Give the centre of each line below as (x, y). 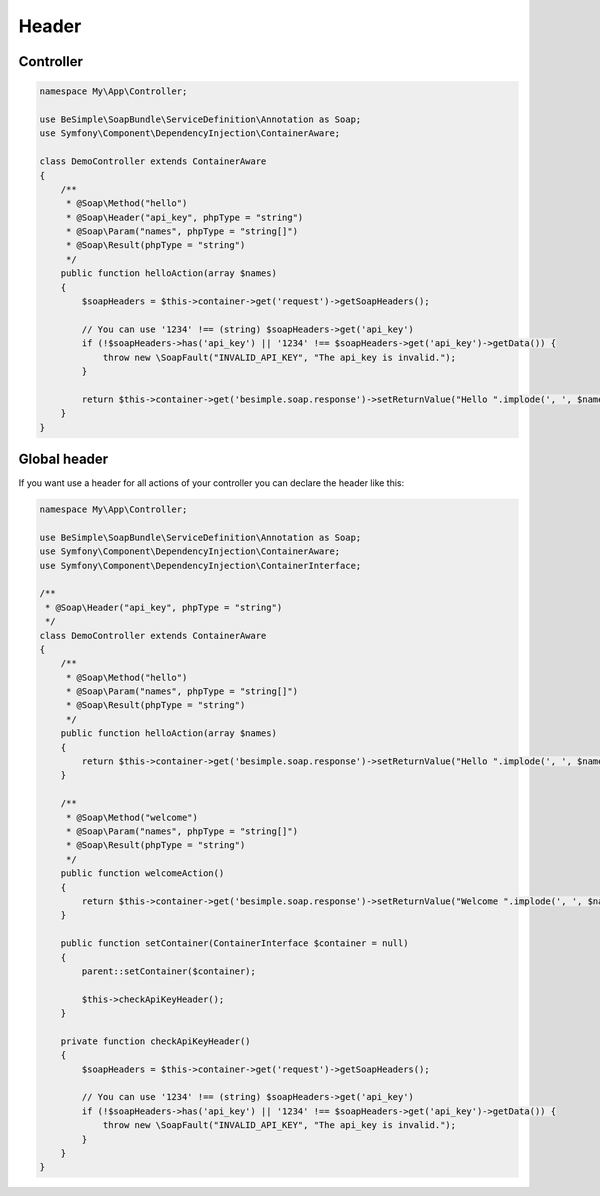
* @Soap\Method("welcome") (132, 817)
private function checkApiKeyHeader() (155, 1041)
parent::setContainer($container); (169, 971)
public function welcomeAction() (142, 873)
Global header (63, 458)
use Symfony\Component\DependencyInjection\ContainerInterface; (200, 565)
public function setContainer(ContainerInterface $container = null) (234, 943)
